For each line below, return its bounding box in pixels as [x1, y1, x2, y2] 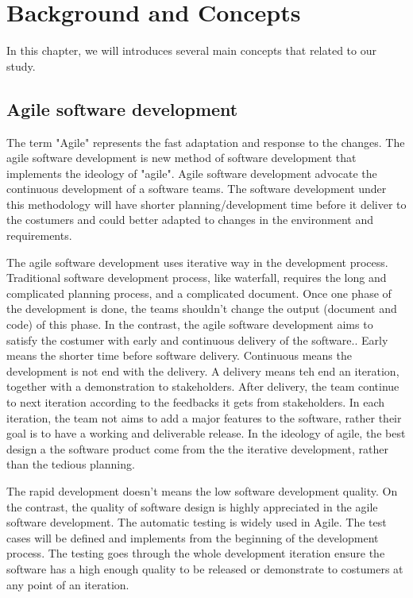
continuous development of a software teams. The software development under [6, 180, 387, 197]
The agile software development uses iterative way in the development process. [6, 253, 388, 270]
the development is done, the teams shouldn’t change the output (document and [6, 300, 397, 317]
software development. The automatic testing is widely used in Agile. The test [6, 514, 387, 530]
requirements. [6, 227, 72, 244]
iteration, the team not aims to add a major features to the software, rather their [6, 409, 402, 426]
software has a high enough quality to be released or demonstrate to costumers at [6, 560, 403, 577]
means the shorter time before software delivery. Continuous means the [6, 347, 352, 364]
